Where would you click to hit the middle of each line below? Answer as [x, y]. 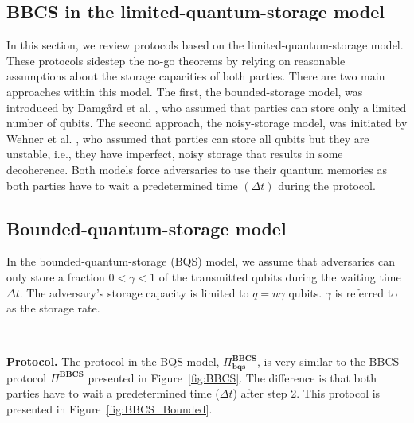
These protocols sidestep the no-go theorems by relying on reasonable [176, 60]
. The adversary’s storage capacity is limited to [134, 292]
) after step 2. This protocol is [307, 393]
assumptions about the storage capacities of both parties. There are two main [196, 76]
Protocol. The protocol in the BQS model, [113, 361]
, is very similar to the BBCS [328, 361]
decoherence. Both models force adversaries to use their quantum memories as [197, 169]
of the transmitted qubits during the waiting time [280, 276]
